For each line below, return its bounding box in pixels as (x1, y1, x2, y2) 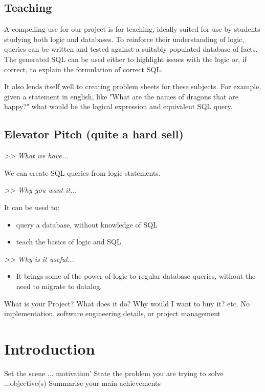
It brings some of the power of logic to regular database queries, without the (16, 271, 256, 281)
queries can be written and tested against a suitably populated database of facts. (4, 44, 258, 54)
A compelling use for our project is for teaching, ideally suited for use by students (4, 24, 260, 34)
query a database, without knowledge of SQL (16, 219, 158, 230)
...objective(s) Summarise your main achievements (4, 378, 161, 388)
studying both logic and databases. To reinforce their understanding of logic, (4, 33, 245, 44)
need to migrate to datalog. (16, 280, 102, 291)
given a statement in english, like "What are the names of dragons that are (4, 91, 238, 101)
